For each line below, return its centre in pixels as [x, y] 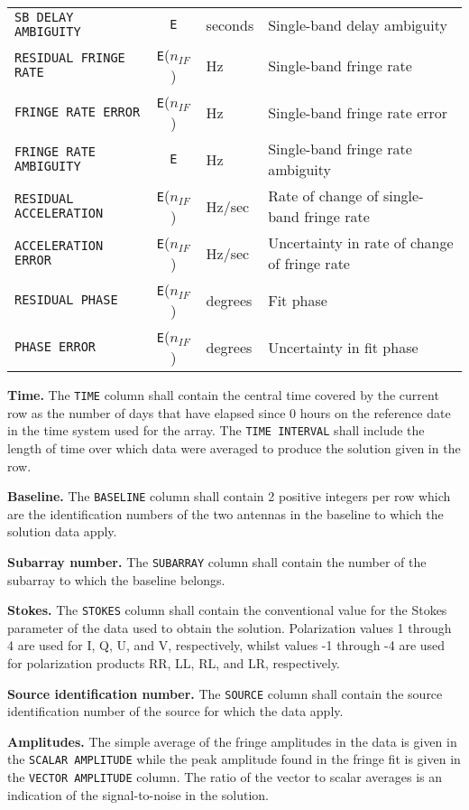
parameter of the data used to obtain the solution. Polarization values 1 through [230, 627]
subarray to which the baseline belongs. [116, 579]
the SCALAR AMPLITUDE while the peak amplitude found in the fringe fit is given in [234, 759]
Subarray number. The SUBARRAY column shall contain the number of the [217, 561]
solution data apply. [62, 531]
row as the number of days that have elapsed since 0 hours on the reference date [229, 412]
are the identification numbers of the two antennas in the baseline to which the [225, 513]
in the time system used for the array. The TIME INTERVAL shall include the [216, 430]
